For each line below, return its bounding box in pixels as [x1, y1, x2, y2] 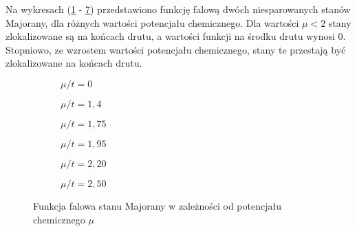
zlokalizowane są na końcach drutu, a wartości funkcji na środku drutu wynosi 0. [6, 29, 346, 43]
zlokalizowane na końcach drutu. [6, 56, 142, 70]
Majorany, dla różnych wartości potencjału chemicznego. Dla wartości [6, 15, 299, 30]
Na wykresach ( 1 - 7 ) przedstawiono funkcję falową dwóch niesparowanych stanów [6, 2, 351, 16]
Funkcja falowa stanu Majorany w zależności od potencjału [33, 198, 281, 212]
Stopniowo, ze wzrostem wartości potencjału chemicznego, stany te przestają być [6, 42, 346, 56]
